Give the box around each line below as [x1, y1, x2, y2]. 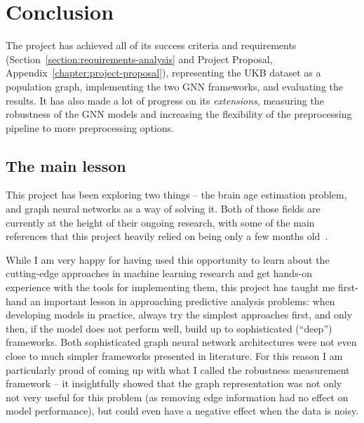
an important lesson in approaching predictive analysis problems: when [30, 293, 335, 308]
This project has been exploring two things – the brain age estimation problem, [6, 187, 347, 202]
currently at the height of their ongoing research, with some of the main [6, 215, 315, 229]
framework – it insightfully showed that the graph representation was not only [6, 376, 342, 391]
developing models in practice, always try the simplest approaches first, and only [6, 307, 353, 322]
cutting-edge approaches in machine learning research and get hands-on [6, 266, 313, 281]
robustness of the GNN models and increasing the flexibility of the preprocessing [6, 107, 352, 121]
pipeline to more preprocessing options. [6, 120, 174, 135]
